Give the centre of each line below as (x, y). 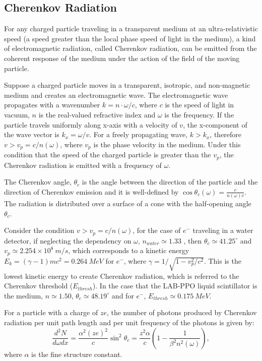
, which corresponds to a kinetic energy (129, 250)
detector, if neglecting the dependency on (68, 240)
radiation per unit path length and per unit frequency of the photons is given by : (129, 322)
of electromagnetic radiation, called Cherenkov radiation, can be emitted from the (130, 48)
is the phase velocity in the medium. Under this (167, 144)
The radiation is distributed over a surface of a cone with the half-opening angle (128, 203)
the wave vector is (32, 134)
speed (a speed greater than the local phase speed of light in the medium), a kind (130, 38)
